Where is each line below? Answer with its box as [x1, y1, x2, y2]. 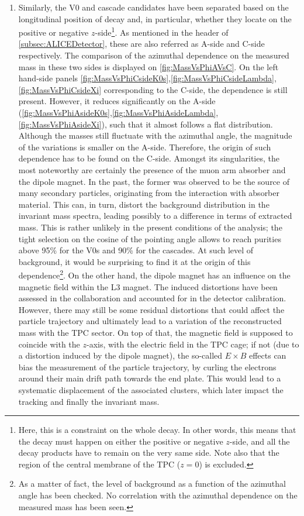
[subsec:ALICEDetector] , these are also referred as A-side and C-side [18, 37, 265, 50]
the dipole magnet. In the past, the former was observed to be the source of [18, 175, 289, 187]
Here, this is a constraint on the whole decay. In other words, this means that [18, 424, 296, 436]
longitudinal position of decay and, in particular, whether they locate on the [18, 12, 292, 25]
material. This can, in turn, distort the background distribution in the [18, 198, 270, 210]
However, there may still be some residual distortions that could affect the [18, 303, 285, 315]
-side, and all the [229, 435, 290, 447]
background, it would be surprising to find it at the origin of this [18, 255, 251, 267]
